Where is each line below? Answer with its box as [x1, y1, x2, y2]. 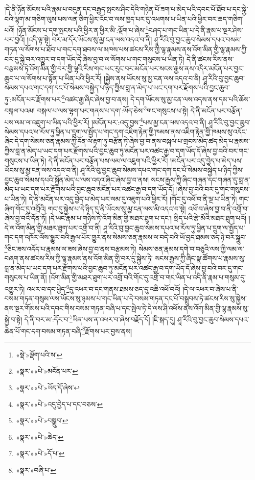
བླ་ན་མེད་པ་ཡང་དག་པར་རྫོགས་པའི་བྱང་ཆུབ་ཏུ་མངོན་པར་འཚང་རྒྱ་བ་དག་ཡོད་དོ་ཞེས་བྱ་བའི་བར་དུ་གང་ [4, 262, 244, 273]
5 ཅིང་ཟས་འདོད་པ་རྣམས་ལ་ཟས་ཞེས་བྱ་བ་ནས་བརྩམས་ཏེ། [4, 242, 137, 253]
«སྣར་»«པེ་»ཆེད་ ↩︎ [16, 431, 64, 442]
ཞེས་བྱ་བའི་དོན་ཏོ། [4, 213, 47, 223]
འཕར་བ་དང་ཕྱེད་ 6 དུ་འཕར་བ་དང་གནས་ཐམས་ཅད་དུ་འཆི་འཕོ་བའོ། [27, 282, 181, 294]
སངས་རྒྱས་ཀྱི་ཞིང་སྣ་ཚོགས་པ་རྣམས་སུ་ [155, 253, 246, 263]
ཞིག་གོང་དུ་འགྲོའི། [4, 203, 46, 213]
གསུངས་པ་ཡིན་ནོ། [4, 272, 47, 282]
